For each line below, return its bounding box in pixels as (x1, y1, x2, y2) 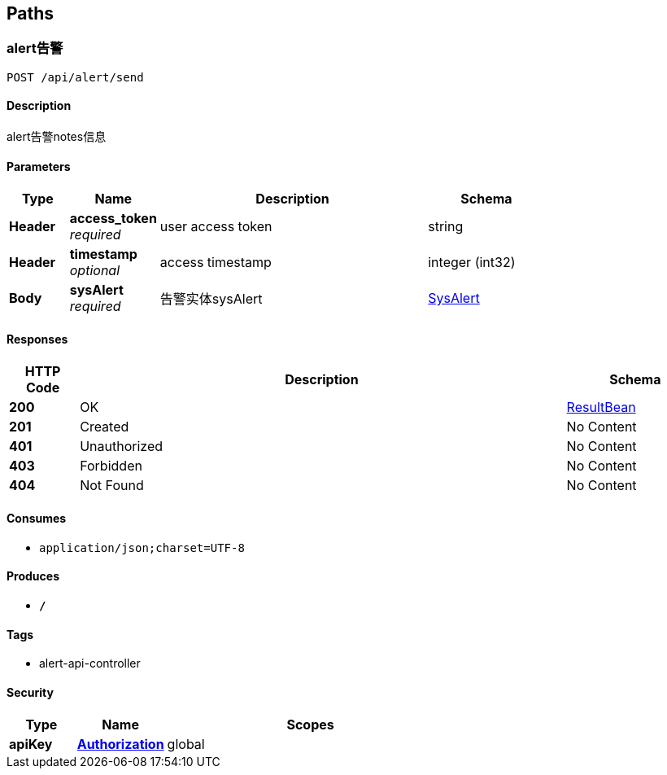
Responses (7, 331, 68, 346)
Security (7, 685, 54, 699)
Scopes (286, 716, 334, 733)
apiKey (9, 736, 53, 753)
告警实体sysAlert (159, 291, 263, 308)
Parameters (7, 159, 71, 173)
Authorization (76, 736, 164, 753)
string (428, 218, 464, 235)
